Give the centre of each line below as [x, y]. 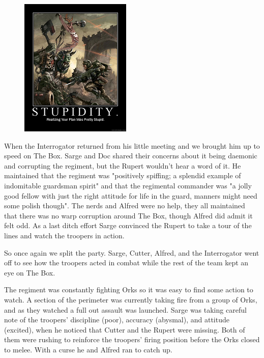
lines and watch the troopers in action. [64, 235]
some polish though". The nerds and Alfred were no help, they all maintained [125, 205]
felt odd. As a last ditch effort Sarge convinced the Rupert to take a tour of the [128, 225]
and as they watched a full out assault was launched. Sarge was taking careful [125, 309]
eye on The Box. [30, 272]
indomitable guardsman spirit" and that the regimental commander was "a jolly [128, 185]
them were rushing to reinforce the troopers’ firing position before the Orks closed [132, 339]
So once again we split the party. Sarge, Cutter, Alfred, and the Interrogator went [132, 252]
